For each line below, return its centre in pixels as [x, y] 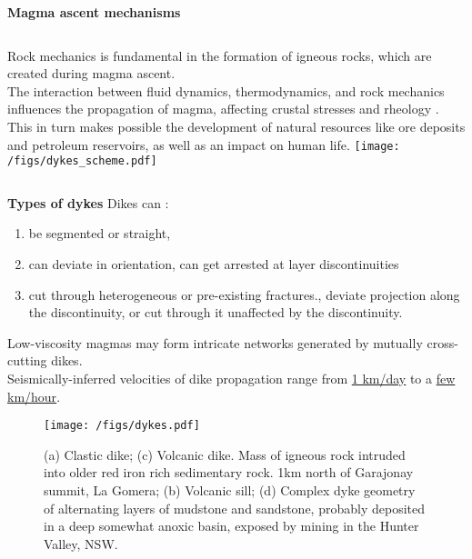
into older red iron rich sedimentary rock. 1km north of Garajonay [229, 472]
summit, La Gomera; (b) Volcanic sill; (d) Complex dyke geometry [230, 490]
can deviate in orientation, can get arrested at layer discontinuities [214, 264]
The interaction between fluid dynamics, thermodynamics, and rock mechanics [226, 90]
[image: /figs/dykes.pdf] [122, 426]
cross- [442, 342]
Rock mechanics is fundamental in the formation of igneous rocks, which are [220, 55]
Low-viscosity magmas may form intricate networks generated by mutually [215, 342]
